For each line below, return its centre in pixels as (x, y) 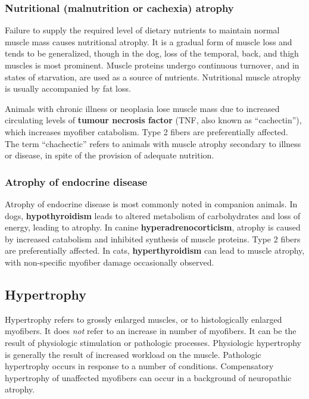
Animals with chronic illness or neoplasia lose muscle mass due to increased (142, 108)
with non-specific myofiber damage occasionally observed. (110, 262)
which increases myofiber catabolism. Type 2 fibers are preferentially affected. (146, 131)
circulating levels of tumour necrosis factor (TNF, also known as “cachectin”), (153, 120)
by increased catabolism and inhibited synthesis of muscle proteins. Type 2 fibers (153, 239)
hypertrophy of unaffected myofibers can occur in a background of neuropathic (148, 377)
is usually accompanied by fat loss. (68, 88)
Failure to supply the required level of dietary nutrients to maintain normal (142, 30)
